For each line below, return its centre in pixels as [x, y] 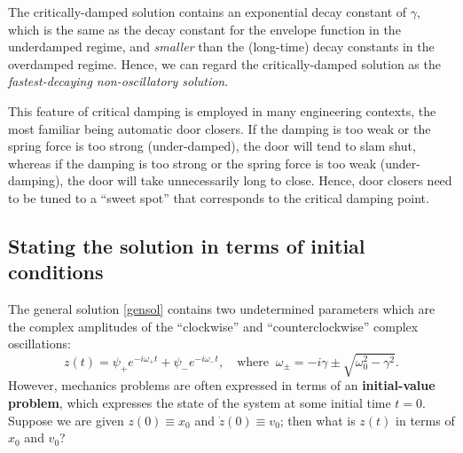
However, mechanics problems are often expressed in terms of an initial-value [222, 385]
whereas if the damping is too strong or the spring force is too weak [192, 163]
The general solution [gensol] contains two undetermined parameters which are [222, 309]
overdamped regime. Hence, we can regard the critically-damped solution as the [224, 63]
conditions [56, 272]
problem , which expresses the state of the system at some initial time [200, 403]
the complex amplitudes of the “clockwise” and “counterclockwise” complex [213, 326]
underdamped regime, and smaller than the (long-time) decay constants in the [221, 47]
